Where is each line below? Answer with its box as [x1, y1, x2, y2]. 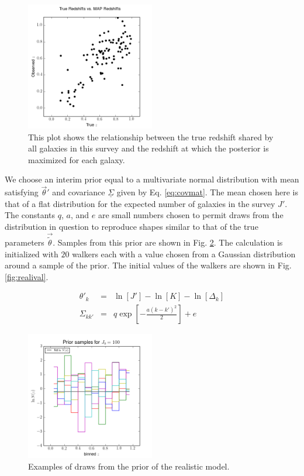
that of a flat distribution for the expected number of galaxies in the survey [5, 197, 275, 209]
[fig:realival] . [5, 270, 49, 282]
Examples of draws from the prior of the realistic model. [28, 460, 230, 472]
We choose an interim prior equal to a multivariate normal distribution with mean [5, 173, 299, 185]
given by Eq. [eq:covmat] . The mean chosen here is [116, 186, 299, 198]
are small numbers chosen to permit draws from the [98, 209, 284, 221]
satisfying [5, 186, 39, 198]
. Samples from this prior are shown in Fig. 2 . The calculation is [53, 236, 283, 248]
